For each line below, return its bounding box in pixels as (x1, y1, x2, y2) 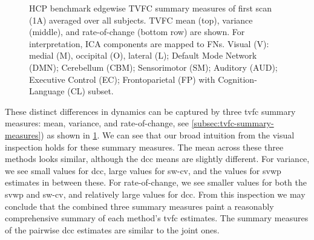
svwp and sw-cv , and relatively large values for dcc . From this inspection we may (5, 187, 306, 200)
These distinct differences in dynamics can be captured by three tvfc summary (5, 105, 296, 117)
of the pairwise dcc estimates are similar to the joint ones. (5, 223, 220, 236)
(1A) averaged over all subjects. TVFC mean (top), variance (29, 13, 253, 26)
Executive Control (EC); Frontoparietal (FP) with (29, 73, 215, 85)
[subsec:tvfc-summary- (191, 117, 274, 129)
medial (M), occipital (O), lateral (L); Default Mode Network (29, 49, 257, 62)
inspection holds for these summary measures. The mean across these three (5, 140, 284, 153)
